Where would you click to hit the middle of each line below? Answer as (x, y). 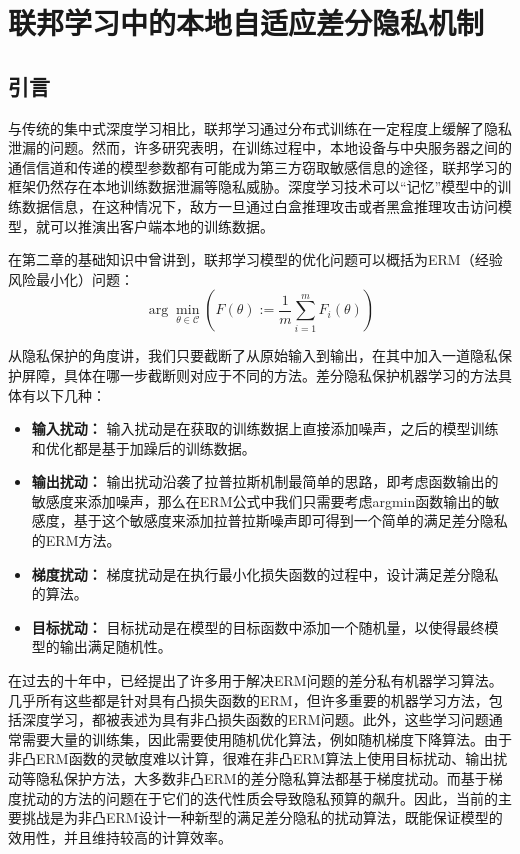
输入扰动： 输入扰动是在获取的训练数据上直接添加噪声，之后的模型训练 (265, 428)
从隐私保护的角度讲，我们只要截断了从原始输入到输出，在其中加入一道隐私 (253, 355)
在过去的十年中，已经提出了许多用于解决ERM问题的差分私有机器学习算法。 (255, 680)
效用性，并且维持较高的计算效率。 (120, 836)
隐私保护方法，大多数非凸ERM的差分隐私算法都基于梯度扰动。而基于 (262, 778)
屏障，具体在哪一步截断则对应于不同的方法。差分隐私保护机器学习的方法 (259, 374)
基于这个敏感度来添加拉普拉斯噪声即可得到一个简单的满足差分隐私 (290, 520)
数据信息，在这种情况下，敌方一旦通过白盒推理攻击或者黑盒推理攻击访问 (259, 205)
